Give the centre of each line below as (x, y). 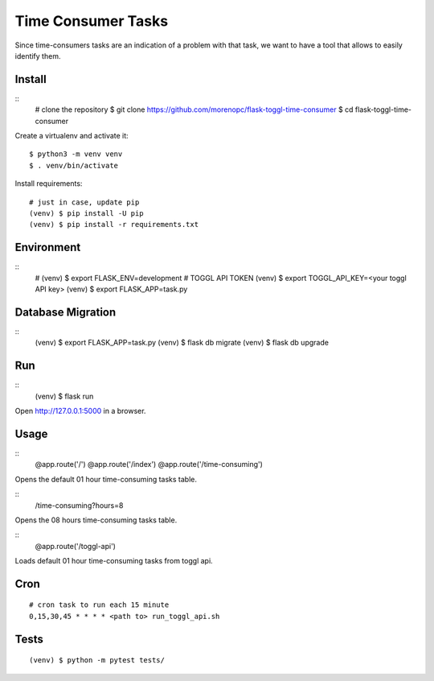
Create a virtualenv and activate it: (72, 136)
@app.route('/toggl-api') (76, 546)
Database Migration (66, 312)
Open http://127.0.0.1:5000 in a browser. (80, 411)
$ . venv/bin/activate (74, 165)
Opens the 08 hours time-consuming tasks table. (96, 520)
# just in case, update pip (84, 202)
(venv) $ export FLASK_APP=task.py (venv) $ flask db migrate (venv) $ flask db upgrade (182, 343)
